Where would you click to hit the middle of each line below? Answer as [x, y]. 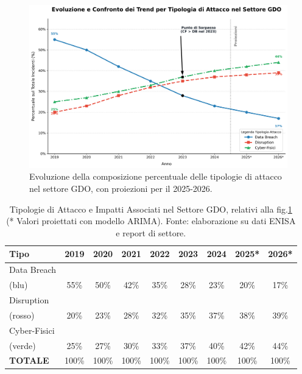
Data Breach [33, 270]
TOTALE [29, 360]
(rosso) [22, 315]
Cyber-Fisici [32, 330]
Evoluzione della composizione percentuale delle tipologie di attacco [156, 176]
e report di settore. [151, 232]
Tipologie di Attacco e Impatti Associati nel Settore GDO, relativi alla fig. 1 [151, 209]
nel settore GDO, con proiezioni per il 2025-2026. [121, 189]
